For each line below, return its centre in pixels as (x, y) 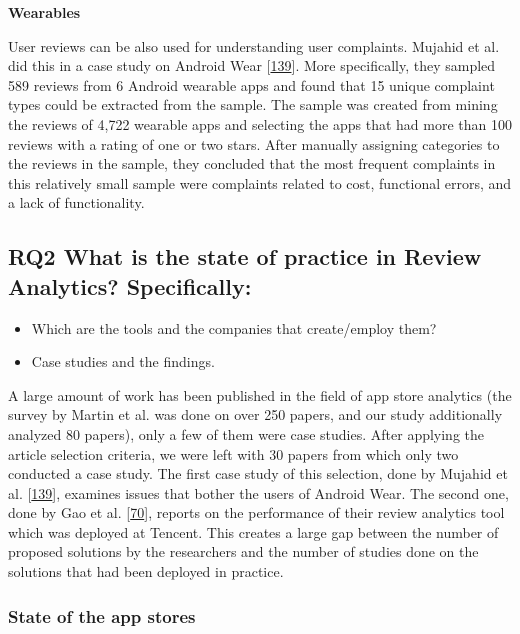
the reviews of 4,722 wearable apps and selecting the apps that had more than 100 (260, 123)
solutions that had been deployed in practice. (146, 571)
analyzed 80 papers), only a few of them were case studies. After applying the (246, 433)
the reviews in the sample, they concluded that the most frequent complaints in (252, 163)
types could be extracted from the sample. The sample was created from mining (253, 104)
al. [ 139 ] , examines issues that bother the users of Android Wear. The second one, (258, 492)
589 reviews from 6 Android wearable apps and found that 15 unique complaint (251, 84)
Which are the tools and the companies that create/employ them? (234, 327)
